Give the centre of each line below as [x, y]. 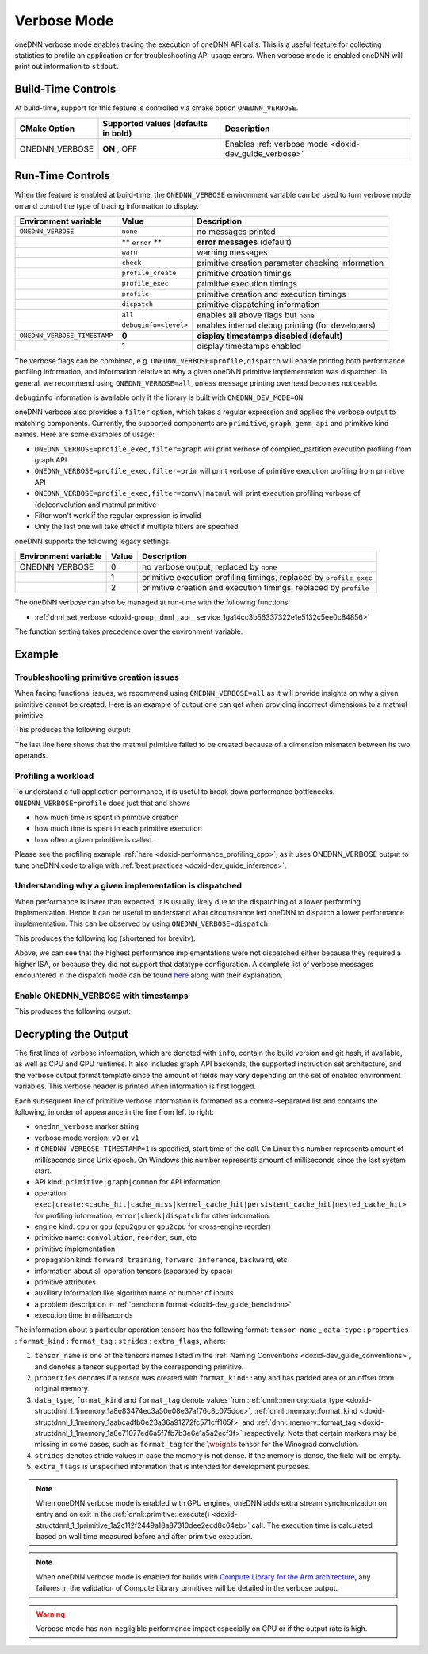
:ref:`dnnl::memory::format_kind [306, 1411]
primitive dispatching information [258, 304]
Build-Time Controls [65, 89]
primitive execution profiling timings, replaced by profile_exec [257, 578]
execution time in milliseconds [84, 1315]
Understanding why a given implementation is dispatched [128, 886]
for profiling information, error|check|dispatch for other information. [153, 1215]
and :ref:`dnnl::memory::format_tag [299, 1422]
